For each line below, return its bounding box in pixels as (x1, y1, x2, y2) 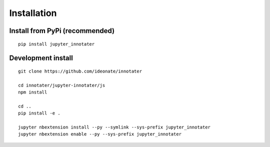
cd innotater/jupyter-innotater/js (18, 82, 105, 88)
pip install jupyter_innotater (18, 41, 95, 47)
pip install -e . (18, 110, 60, 116)
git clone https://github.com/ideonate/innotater (18, 68, 142, 74)
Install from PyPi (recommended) (9, 26, 115, 35)
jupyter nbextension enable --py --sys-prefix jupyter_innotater (18, 131, 182, 137)
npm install (18, 89, 47, 95)
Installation (9, 7, 57, 18)
